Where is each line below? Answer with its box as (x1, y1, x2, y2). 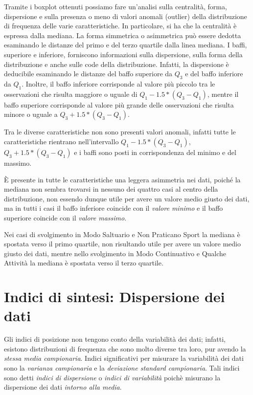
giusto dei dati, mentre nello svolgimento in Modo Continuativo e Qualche (4, 248, 227, 258)
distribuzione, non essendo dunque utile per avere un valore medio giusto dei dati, (4, 193, 250, 203)
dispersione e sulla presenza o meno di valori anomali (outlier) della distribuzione (4, 11, 247, 21)
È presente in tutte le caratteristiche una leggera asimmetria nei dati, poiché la (4, 174, 241, 184)
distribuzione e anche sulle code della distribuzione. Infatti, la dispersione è (4, 59, 229, 69)
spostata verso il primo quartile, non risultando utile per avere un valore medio (4, 239, 241, 249)
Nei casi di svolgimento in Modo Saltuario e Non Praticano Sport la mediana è (4, 229, 240, 239)
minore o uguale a (4, 109, 58, 119)
